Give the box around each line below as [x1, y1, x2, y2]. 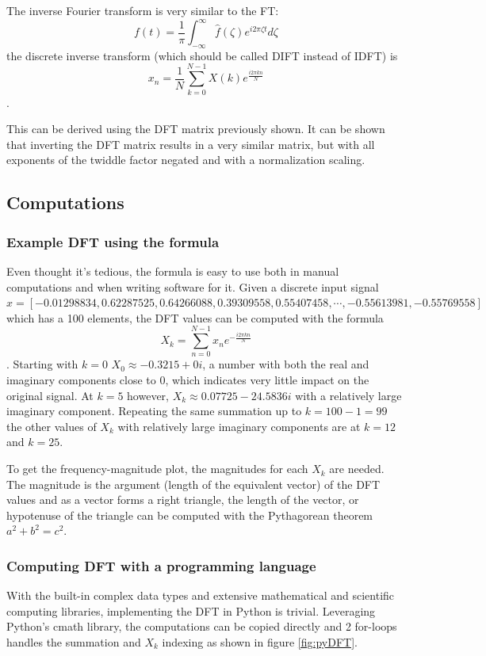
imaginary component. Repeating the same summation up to [6, 402, 302, 419]
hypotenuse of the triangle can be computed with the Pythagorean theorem [6, 506, 373, 523]
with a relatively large [295, 387, 402, 403]
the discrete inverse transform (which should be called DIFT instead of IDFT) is [6, 47, 398, 63]
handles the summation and [6, 634, 141, 650]
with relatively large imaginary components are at [117, 418, 361, 434]
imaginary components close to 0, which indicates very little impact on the [6, 372, 369, 388]
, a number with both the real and [202, 356, 369, 372]
